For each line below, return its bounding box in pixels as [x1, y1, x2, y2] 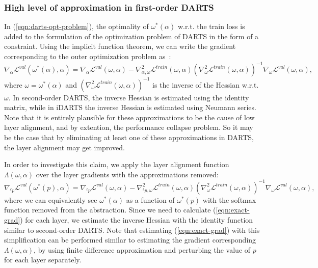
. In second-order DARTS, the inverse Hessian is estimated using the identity [8, 92, 249, 102]
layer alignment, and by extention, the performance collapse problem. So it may [4, 122, 253, 132]
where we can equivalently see [4, 194, 97, 205]
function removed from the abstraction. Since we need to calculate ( [4, 204, 216, 215]
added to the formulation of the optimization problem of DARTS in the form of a [4, 31, 259, 41]
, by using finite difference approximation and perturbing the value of [34, 244, 251, 255]
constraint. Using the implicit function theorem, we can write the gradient [4, 41, 236, 51]
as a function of [126, 194, 175, 205]
